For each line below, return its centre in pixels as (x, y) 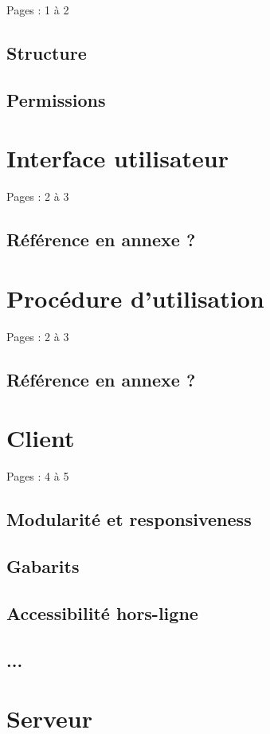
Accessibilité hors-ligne (102, 612)
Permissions (56, 99)
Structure (47, 52)
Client (41, 438)
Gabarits (43, 566)
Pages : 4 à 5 (38, 476)
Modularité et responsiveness (129, 519)
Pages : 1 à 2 (38, 10)
